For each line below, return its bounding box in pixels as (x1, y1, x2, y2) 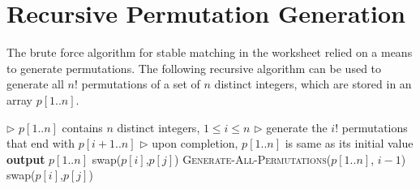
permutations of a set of (81, 75, 200, 92)
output (6, 150, 45, 167)
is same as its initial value (285, 135, 414, 152)
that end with (6, 135, 75, 152)
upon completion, (152, 135, 238, 152)
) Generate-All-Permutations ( (174, 150, 332, 167)
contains (62, 118, 103, 135)
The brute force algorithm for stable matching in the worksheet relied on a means (6, 44, 413, 61)
